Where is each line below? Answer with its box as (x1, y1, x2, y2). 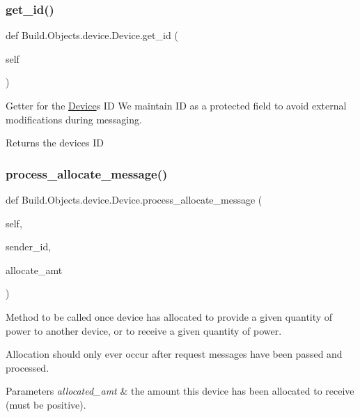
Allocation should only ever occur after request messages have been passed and (6, 347, 343, 361)
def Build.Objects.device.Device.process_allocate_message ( (6, 192, 263, 206)
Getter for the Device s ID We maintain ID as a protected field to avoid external (6, 98, 347, 112)
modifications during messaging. (6, 112, 142, 126)
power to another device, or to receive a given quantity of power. (6, 323, 282, 338)
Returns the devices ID (6, 135, 104, 150)
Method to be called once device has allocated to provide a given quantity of (6, 309, 333, 324)
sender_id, (6, 239, 52, 254)
